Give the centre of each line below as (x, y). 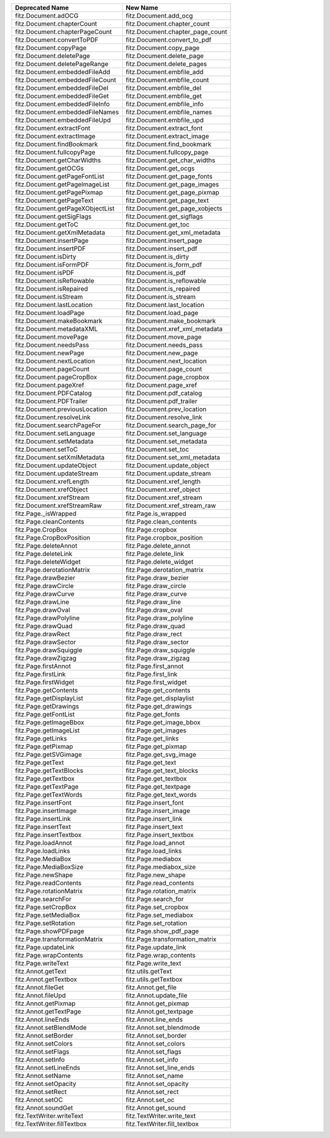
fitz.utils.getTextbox (154, 979)
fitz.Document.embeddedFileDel (62, 88)
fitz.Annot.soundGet (44, 1108)
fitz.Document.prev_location (166, 409)
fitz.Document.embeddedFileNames (67, 112)
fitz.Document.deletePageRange (62, 64)
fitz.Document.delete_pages (166, 64)
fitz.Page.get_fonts (153, 714)
